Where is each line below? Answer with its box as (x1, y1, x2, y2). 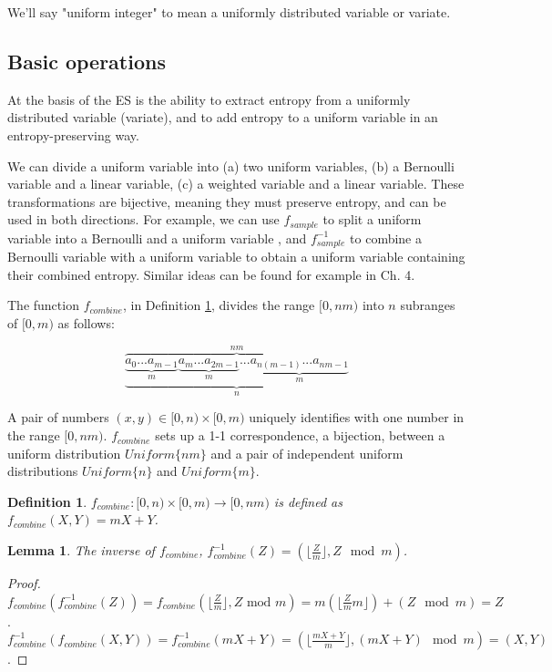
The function (7, 295, 79, 315)
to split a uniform (322, 210, 422, 229)
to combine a (350, 228, 422, 247)
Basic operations (7, 47, 166, 75)
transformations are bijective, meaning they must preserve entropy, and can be (7, 191, 446, 211)
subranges (400, 295, 455, 315)
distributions (7, 461, 78, 481)
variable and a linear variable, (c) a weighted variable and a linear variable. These (7, 174, 465, 193)
